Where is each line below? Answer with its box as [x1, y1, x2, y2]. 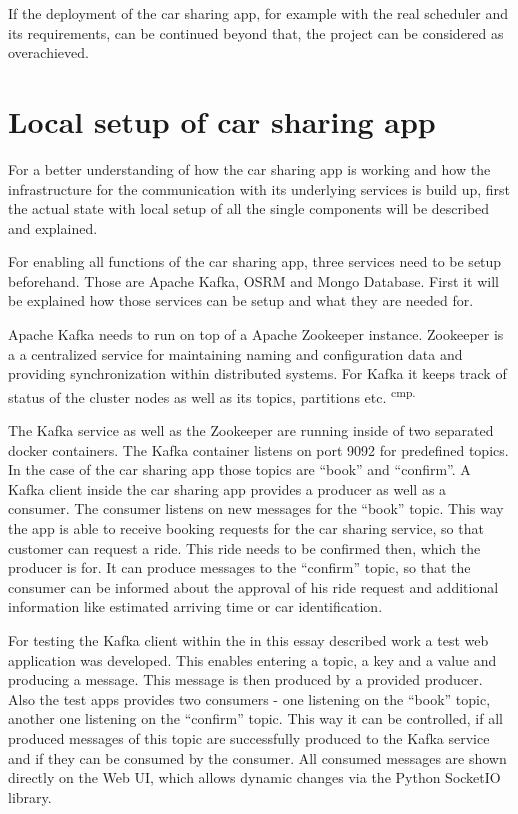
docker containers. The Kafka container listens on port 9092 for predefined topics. [8, 439, 509, 460]
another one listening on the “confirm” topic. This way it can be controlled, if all [8, 708, 503, 729]
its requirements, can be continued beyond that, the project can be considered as [8, 22, 504, 43]
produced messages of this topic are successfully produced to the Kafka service [8, 728, 490, 748]
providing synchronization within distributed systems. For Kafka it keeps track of [8, 363, 507, 384]
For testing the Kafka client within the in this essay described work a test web [8, 630, 489, 651]
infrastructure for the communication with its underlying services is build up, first [8, 178, 511, 199]
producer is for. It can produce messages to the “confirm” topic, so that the [8, 557, 471, 578]
